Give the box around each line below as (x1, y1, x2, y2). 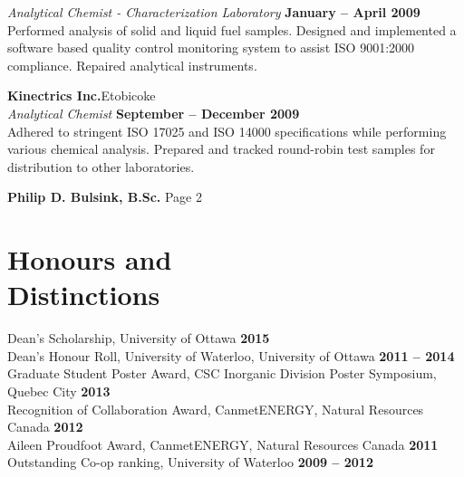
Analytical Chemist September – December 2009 (7, 103, 300, 122)
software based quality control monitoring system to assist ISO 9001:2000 (7, 38, 415, 57)
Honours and (7, 241, 172, 278)
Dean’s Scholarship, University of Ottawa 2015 (7, 329, 270, 348)
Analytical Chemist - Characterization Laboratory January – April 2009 (7, 3, 420, 21)
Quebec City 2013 (7, 382, 111, 401)
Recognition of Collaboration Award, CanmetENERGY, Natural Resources (7, 399, 424, 418)
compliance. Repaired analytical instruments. (7, 55, 257, 74)
